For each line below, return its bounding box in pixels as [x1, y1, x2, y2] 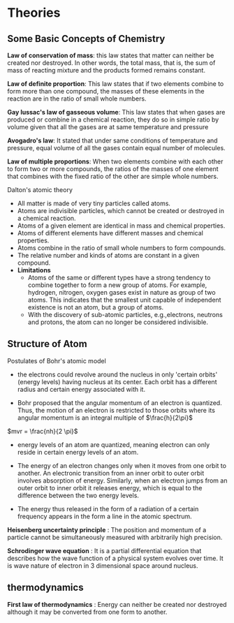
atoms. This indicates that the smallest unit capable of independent [27, 295, 221, 304]
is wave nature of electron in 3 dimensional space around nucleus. [7, 561, 198, 570]
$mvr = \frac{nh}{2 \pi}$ [7, 427, 78, 435]
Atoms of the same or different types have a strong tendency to [27, 274, 211, 281]
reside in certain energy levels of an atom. [17, 448, 139, 456]
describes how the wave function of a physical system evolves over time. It [7, 554, 224, 562]
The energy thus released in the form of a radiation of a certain [17, 504, 199, 513]
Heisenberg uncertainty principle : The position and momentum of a [7, 525, 207, 534]
